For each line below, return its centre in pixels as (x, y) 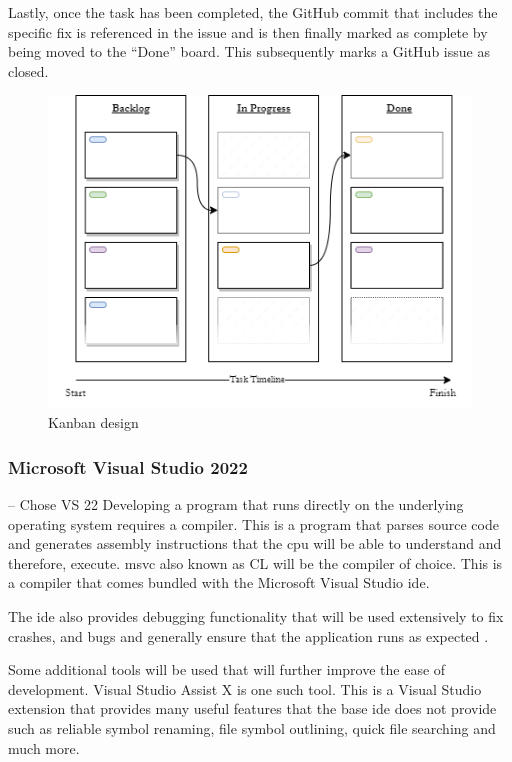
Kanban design (93, 422)
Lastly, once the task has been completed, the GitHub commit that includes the (253, 12)
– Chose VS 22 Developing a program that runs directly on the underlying (236, 503)
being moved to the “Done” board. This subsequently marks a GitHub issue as (249, 51)
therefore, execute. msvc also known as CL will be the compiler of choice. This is (255, 562)
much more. (44, 747)
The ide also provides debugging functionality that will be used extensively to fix (256, 615)
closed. (28, 70)
